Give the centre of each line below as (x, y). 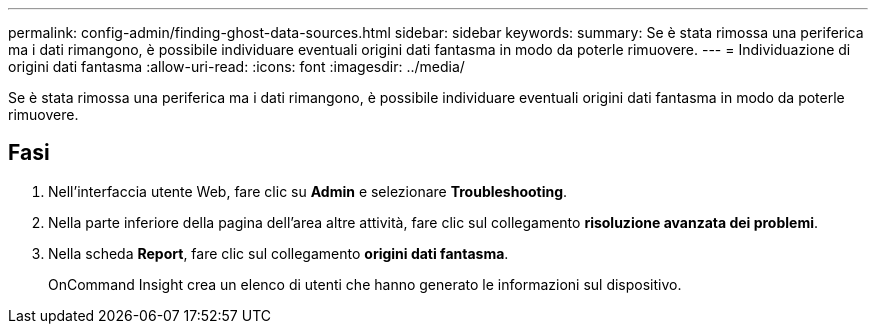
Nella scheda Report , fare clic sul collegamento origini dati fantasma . (278, 253)
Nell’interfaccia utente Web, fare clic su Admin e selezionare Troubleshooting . (308, 191)
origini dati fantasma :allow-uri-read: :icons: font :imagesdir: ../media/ (236, 66)
